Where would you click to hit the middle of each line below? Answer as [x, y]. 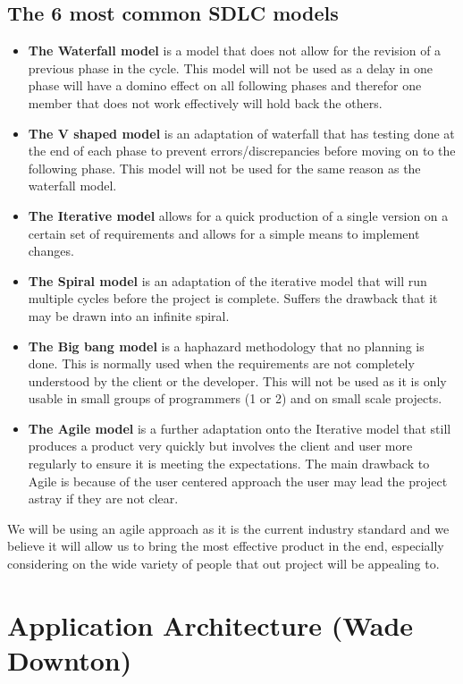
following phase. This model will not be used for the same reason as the [224, 168]
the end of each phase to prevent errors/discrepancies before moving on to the [242, 151]
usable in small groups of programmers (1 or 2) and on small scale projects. [235, 398]
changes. [51, 251]
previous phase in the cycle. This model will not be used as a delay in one [231, 68]
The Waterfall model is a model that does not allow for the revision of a [235, 51]
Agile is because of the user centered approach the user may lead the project [238, 481]
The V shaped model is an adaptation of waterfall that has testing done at [241, 133]
